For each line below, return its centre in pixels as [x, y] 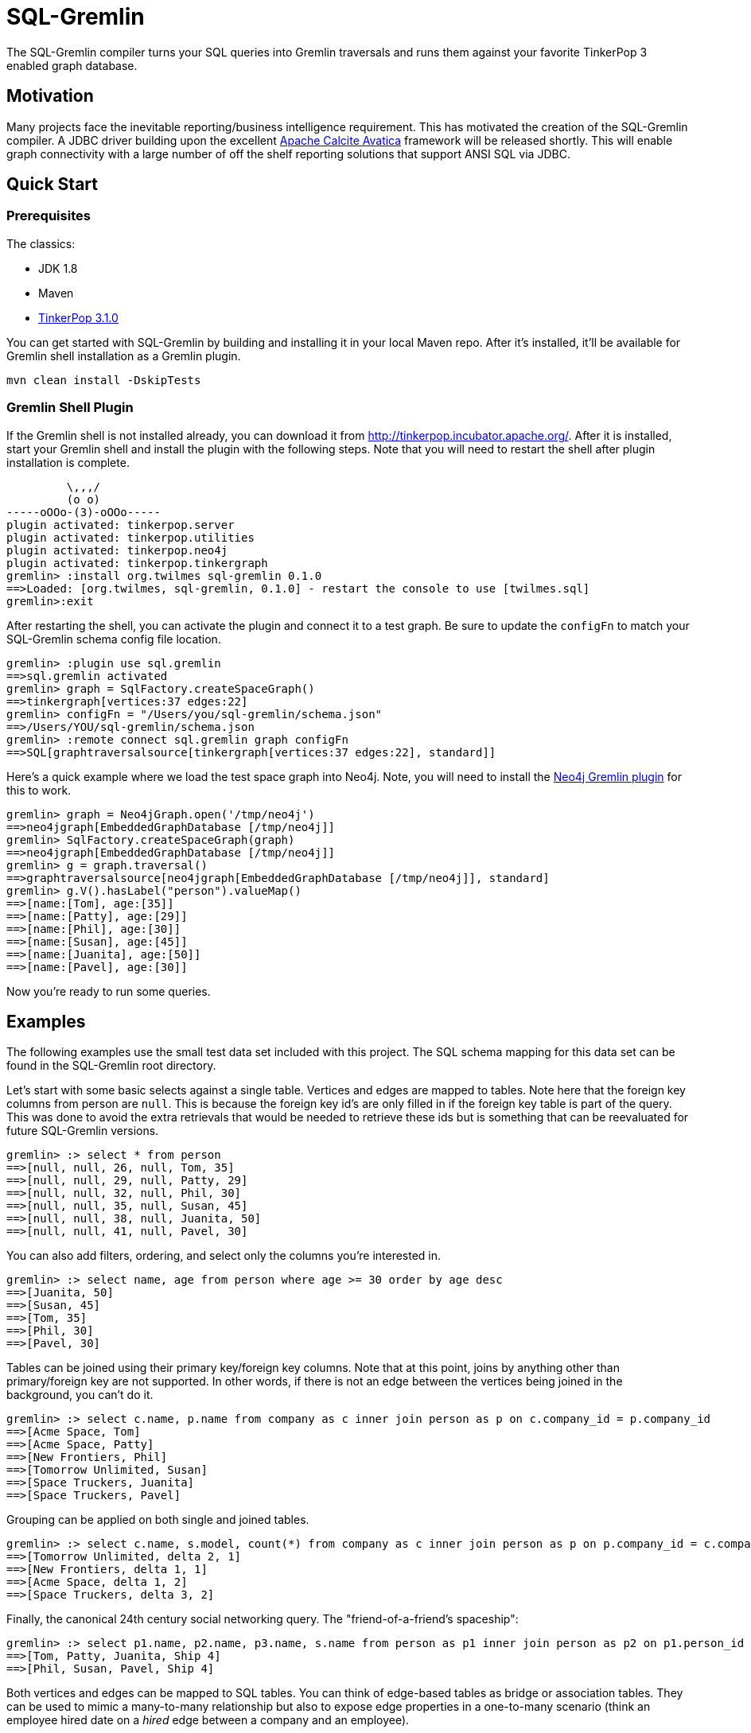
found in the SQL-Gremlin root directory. [111, 1066]
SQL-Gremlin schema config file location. [114, 639]
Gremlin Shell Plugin [70, 408]
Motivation [50, 96]
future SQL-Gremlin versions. [83, 1131]
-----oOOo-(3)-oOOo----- [84, 512]
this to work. [39, 790]
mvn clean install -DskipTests [104, 380]
